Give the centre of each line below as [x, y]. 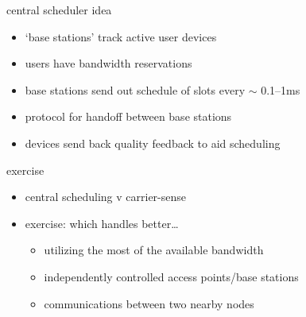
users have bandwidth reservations [108, 63]
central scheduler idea [59, 10]
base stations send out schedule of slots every [135, 89]
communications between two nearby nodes [149, 303]
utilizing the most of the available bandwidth [154, 250]
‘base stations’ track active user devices [121, 36]
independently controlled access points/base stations [171, 276]
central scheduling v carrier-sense [105, 197]
